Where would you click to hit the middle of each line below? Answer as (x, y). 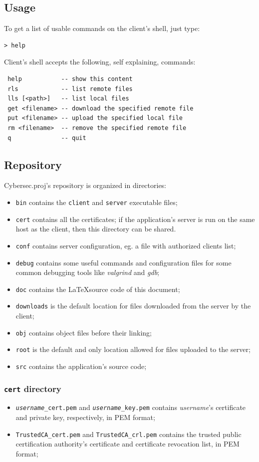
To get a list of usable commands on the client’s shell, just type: (102, 28)
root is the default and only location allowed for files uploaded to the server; (133, 349)
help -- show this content (70, 79)
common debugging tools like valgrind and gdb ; (87, 272)
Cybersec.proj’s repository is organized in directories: (85, 185)
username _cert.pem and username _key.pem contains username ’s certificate (131, 407)
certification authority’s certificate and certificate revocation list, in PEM (128, 444)
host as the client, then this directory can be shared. (96, 229)
